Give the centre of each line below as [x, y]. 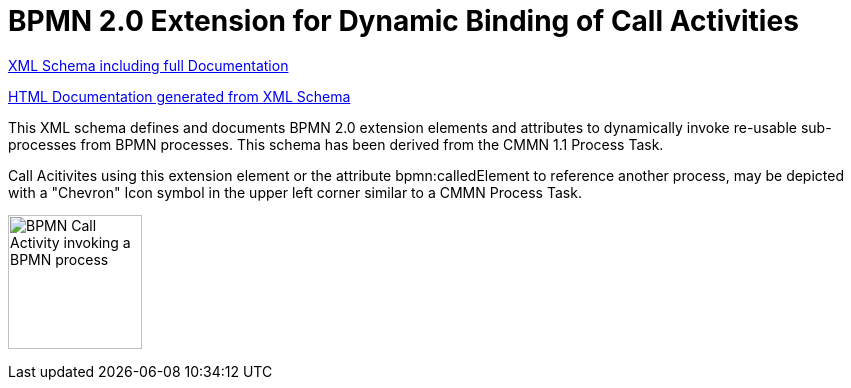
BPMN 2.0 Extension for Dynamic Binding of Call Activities [403, 21]
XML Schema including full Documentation [148, 65]
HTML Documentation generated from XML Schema [179, 96]
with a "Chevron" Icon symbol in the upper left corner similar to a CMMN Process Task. [295, 192]
